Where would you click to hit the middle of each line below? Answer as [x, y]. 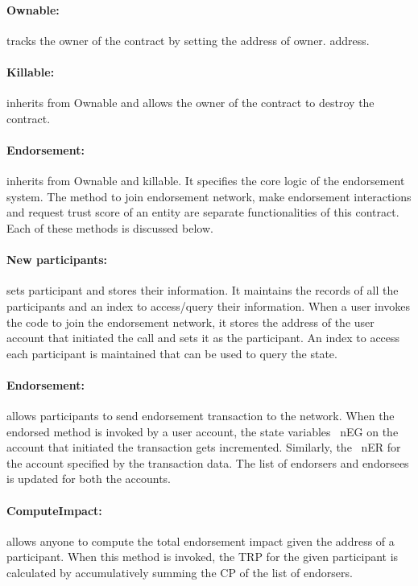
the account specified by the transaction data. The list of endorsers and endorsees [208, 462]
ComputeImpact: [54, 510]
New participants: [57, 260]
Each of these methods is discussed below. [110, 227]
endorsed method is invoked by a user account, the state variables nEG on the [203, 431]
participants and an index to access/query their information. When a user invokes [209, 305]
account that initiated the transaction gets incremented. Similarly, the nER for [204, 447]
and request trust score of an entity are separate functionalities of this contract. [203, 212]
